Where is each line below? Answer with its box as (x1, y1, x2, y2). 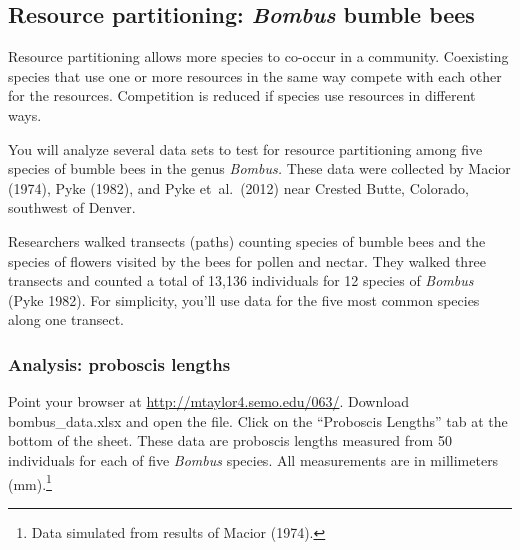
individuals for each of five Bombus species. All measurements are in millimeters (8, 449, 499, 470)
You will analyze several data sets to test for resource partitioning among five (8, 138, 483, 159)
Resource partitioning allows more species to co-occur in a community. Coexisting (8, 46, 509, 67)
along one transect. (8, 309, 125, 330)
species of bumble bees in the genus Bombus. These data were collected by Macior (8, 158, 511, 179)
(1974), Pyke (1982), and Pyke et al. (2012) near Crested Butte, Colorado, (8, 177, 469, 198)
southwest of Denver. (8, 197, 136, 218)
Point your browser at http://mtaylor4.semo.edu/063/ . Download (8, 391, 409, 412)
